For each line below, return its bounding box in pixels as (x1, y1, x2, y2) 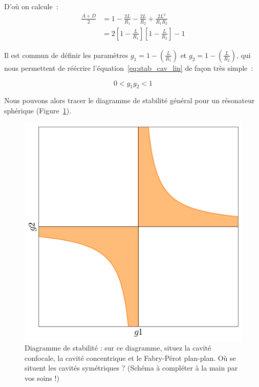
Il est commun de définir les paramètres (4, 49, 128, 60)
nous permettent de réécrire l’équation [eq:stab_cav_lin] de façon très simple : (4, 62, 253, 73)
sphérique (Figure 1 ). (4, 105, 72, 115)
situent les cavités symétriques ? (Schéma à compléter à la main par (25, 362, 238, 373)
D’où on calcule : (4, 1, 58, 11)
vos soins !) (25, 372, 59, 383)
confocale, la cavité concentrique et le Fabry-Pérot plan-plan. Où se (25, 352, 236, 363)
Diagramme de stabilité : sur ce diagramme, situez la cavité (25, 342, 211, 353)
